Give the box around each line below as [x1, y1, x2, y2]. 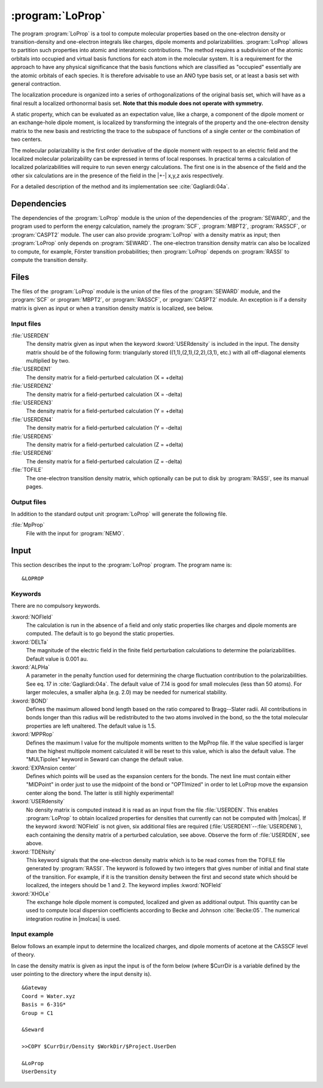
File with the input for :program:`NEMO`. [26, 529, 125, 537]
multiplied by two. [26, 357, 70, 364]
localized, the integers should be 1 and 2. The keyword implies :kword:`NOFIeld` [26, 882, 223, 889]
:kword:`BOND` [11, 697, 48, 704]
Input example [11, 930, 54, 938]
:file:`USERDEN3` [11, 399, 53, 406]
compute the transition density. [11, 257, 88, 264]
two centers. [11, 135, 42, 143]
